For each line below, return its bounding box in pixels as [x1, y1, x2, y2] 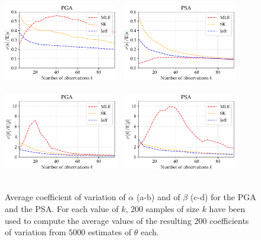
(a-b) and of [136, 191, 180, 203]
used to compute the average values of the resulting [5, 214, 192, 226]
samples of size [145, 202, 199, 214]
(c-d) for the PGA [190, 191, 256, 203]
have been [209, 202, 246, 214]
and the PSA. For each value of [5, 202, 119, 214]
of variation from [5, 226, 66, 238]
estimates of [88, 226, 132, 238]
